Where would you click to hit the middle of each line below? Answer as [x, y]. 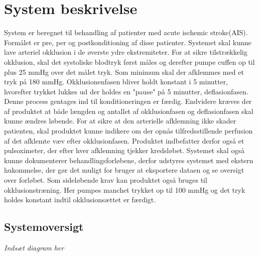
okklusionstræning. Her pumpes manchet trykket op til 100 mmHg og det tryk [125, 189]
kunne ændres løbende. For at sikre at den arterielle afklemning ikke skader [120, 121]
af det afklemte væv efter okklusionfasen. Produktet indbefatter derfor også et [124, 140]
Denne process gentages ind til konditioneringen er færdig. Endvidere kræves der [128, 101]
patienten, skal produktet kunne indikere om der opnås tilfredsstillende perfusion [128, 131]
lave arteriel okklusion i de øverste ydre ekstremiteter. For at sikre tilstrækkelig [126, 52]
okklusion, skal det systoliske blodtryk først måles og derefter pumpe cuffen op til [129, 61]
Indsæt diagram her [34, 248]
